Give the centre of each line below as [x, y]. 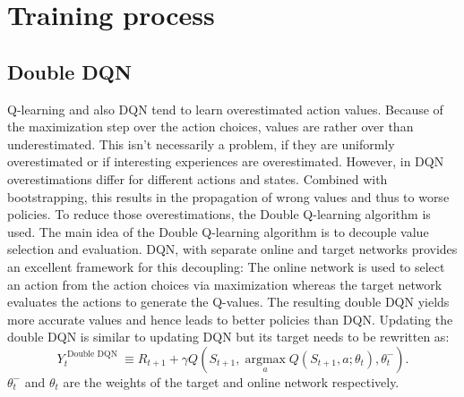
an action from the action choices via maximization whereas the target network [225, 284]
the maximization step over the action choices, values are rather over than [211, 127]
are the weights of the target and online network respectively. [231, 381]
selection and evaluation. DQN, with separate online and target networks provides [232, 249]
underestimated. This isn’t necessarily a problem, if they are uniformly [201, 144]
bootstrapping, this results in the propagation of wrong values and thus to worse [228, 196]
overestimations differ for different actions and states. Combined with [198, 178]
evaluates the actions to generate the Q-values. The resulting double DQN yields [228, 302]
